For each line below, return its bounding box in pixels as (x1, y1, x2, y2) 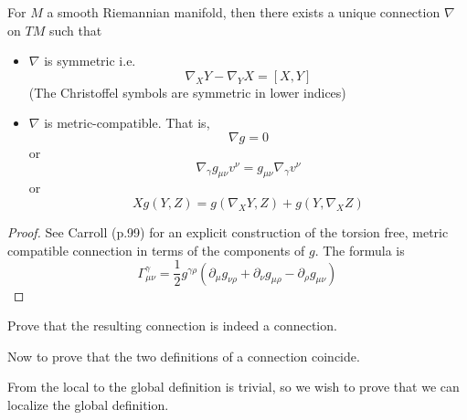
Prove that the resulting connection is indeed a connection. (7, 316, 337, 335)
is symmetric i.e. (44, 51, 136, 70)
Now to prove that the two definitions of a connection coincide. (7, 346, 360, 365)
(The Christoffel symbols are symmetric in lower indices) (28, 82, 346, 101)
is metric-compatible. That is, (44, 113, 210, 132)
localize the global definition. (7, 395, 169, 415)
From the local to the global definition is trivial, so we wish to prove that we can (7, 377, 460, 396)
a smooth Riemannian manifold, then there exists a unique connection (47, 3, 440, 21)
